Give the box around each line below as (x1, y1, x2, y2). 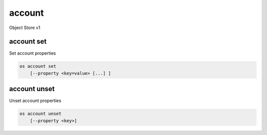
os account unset (19, 111, 62, 117)
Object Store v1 (9, 25, 41, 31)
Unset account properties (9, 98, 61, 103)
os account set (19, 64, 56, 69)
